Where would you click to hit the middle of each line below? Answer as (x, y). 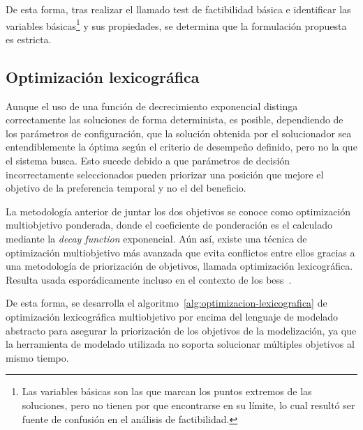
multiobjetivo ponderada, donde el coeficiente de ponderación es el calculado (169, 225)
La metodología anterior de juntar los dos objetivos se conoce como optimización (178, 211)
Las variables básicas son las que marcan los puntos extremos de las (167, 391)
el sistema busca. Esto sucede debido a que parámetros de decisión (148, 161)
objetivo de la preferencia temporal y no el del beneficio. (126, 188)
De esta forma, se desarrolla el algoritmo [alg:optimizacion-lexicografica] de (166, 303)
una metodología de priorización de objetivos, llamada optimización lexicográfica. (179, 266)
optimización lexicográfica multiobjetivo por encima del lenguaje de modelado (172, 316)
